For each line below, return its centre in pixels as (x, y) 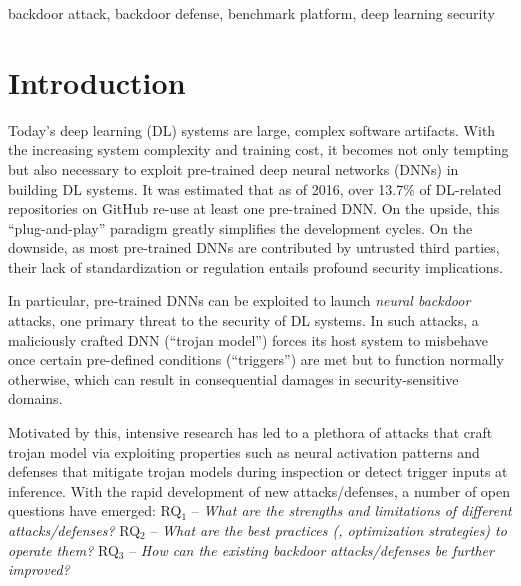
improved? (39, 569)
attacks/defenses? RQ (74, 530)
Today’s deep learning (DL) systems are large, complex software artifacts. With (252, 129)
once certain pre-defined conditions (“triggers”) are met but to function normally (256, 359)
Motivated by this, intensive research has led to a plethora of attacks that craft (250, 432)
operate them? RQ (63, 549)
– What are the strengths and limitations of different (351, 510)
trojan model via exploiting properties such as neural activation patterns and (244, 451)
